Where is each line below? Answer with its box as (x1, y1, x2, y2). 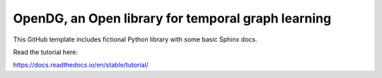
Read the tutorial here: (13, 48, 78, 56)
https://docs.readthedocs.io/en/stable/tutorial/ (13, 60, 149, 70)
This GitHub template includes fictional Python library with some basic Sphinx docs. (13, 35, 257, 44)
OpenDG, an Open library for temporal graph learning (13, 11, 332, 26)
